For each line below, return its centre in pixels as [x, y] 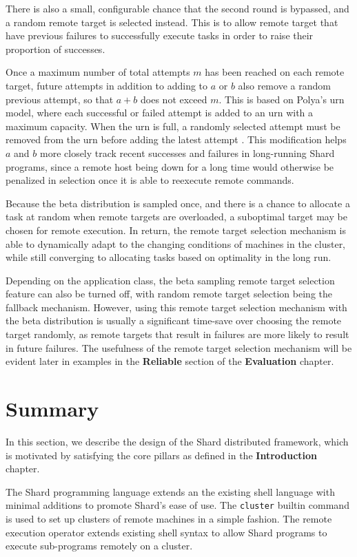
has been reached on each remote [275, 72]
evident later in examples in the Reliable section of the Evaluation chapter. [170, 361]
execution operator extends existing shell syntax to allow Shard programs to [166, 532]
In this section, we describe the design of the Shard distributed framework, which [177, 441]
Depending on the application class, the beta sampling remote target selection [170, 280]
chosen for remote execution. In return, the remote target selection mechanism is [176, 230]
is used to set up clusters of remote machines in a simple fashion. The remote [169, 518]
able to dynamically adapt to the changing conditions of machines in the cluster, [176, 243]
